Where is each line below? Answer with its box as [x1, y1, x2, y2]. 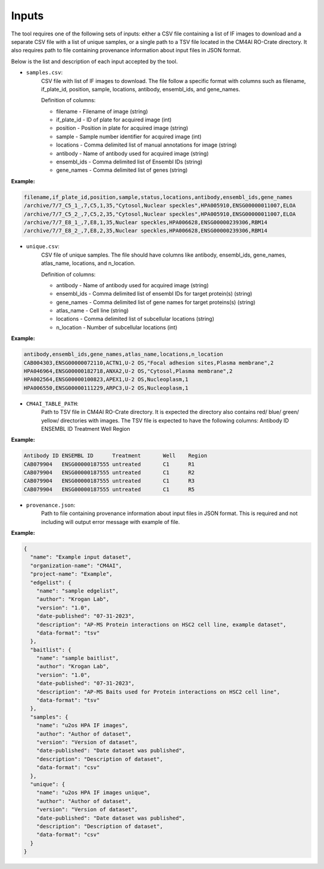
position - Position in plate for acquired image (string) [56, 124, 188, 132]
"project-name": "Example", [30, 571, 113, 578]
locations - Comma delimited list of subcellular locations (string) [56, 316, 215, 323]
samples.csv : [26, 69, 63, 76]
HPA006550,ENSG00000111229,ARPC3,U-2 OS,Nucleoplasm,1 [23, 385, 188, 391]
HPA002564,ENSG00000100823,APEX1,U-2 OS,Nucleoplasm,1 [23, 376, 188, 383]
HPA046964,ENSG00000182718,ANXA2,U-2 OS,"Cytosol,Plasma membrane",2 [23, 368, 233, 374]
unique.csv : [26, 243, 60, 250]
